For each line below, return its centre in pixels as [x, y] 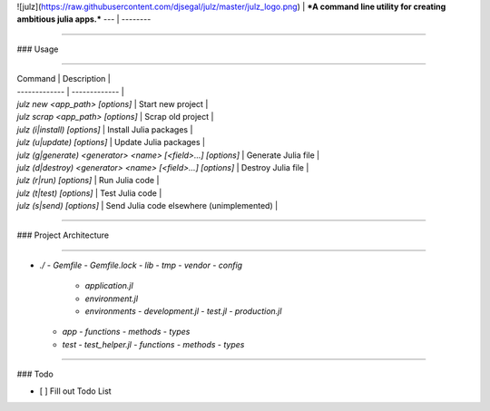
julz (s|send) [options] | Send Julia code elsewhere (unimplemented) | [147, 206]
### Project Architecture [63, 235]
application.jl [109, 286]
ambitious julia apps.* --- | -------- [84, 19]
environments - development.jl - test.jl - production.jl [183, 311]
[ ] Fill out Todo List [76, 391]
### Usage [38, 49]
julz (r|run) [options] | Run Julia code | [88, 181]
